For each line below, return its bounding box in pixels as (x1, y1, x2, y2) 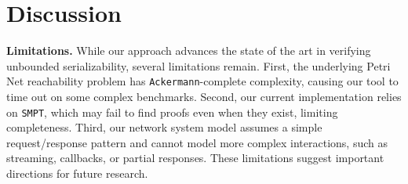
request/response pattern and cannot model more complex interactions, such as (6, 134, 388, 150)
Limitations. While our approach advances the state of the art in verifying (6, 42, 371, 59)
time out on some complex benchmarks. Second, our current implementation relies (6, 88, 402, 104)
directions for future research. (6, 165, 148, 181)
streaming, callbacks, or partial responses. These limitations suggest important (6, 150, 384, 166)
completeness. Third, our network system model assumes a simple (6, 119, 322, 135)
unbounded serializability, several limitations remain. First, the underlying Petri (6, 57, 391, 74)
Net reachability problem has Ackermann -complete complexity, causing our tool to (6, 73, 399, 89)
